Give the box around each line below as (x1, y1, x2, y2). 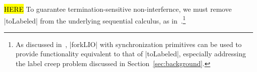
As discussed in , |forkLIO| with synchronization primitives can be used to (15, 39, 242, 49)
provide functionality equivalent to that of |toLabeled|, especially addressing (15, 48, 246, 59)
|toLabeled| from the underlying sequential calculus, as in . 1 (4, 14, 186, 25)
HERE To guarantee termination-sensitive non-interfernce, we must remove (4, 4, 232, 14)
